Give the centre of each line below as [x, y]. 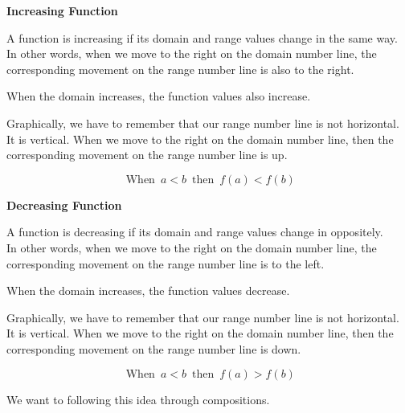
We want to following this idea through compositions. [138, 399]
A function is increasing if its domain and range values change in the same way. [202, 37]
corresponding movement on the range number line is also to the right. [180, 69]
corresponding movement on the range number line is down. [154, 348]
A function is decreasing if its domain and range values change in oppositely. [195, 232]
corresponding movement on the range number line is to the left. [166, 263]
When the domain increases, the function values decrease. [148, 290]
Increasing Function [62, 10]
